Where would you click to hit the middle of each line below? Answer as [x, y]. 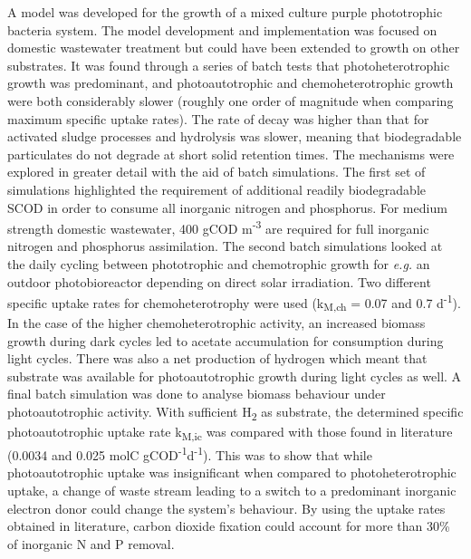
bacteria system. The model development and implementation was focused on [222, 29]
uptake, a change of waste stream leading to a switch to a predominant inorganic [232, 490]
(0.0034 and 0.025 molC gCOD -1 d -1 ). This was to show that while [190, 453]
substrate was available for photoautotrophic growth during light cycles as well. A [235, 376]
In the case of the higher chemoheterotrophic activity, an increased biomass [216, 322]
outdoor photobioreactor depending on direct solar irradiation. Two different [219, 281]
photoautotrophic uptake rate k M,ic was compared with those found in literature [230, 433]
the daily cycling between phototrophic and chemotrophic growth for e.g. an [219, 263]
